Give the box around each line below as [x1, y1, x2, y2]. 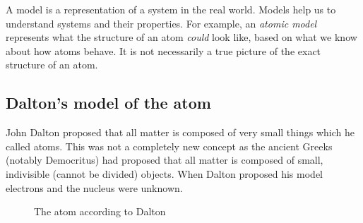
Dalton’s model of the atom [6, 92, 211, 114]
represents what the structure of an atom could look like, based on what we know [6, 30, 357, 44]
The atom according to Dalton [34, 204, 166, 219]
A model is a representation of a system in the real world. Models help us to [6, 2, 336, 16]
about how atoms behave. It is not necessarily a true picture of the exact [6, 43, 321, 58]
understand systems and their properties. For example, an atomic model [6, 16, 317, 30]
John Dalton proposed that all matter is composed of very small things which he [6, 125, 355, 140]
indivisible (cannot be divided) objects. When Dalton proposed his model [6, 166, 323, 181]
